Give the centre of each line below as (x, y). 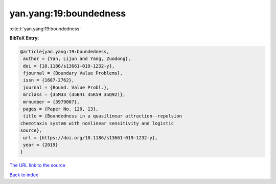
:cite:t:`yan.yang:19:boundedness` (45, 29)
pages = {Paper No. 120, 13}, (61, 109)
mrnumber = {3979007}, (52, 102)
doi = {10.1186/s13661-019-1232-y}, (69, 66)
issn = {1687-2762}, (49, 80)
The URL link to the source (38, 165)
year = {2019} (41, 145)
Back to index (24, 175)
